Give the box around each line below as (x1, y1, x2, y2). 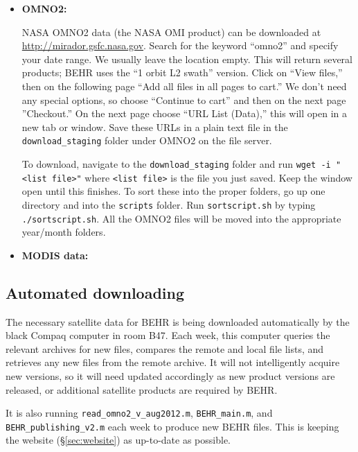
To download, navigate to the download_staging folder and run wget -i (21, 157, 331, 171)
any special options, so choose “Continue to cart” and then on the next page (21, 92, 346, 107)
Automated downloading (6, 281, 185, 303)
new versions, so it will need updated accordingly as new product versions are (6, 368, 335, 383)
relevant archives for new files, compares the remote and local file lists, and (6, 341, 324, 356)
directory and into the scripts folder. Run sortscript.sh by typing (21, 197, 316, 211)
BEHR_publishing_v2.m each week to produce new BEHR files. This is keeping (6, 419, 339, 433)
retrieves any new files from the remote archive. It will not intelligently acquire (6, 355, 340, 370)
